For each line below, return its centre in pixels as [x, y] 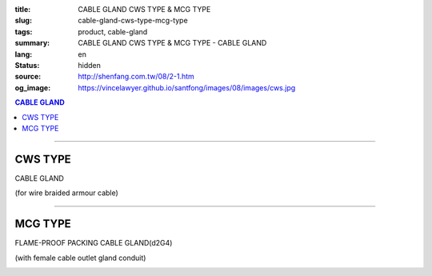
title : [23, 9]
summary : [32, 43]
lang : [24, 54]
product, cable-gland [113, 31]
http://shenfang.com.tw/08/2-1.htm [136, 77]
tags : [24, 31]
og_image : [33, 87]
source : [28, 77]
